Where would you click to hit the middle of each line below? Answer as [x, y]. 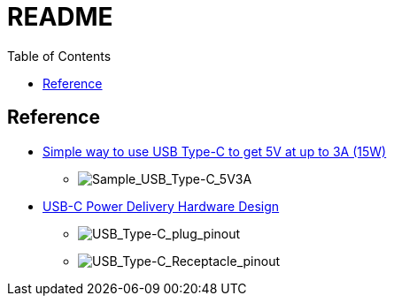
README [60, 17]
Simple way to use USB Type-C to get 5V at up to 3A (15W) [215, 151]
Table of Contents [59, 56]
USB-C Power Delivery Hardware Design [161, 206]
